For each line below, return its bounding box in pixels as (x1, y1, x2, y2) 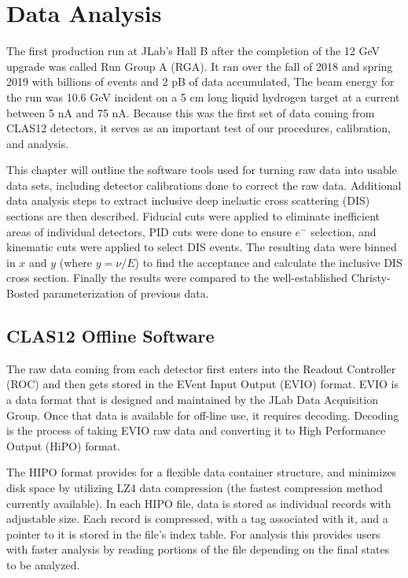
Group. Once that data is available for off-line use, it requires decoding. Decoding (6, 406, 399, 423)
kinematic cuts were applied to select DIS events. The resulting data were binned (6, 239, 397, 255)
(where (59, 254, 93, 270)
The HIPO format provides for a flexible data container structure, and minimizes (6, 464, 397, 480)
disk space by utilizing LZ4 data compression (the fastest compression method (6, 479, 383, 495)
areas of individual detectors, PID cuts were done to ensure (6, 223, 292, 239)
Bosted (6, 285, 39, 302)
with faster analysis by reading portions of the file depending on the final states (6, 541, 390, 558)
